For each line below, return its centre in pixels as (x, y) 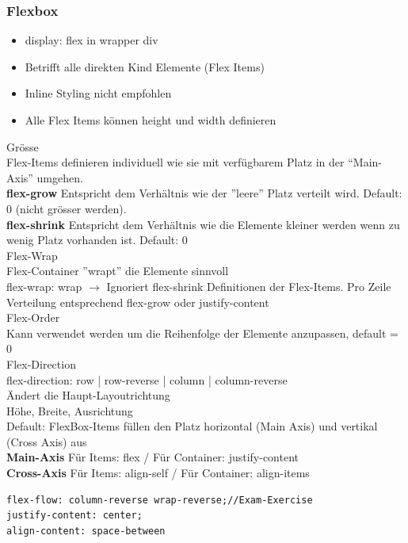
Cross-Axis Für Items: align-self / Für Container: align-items (158, 473)
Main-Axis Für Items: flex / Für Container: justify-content (153, 457)
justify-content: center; (74, 516)
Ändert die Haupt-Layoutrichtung (88, 395)
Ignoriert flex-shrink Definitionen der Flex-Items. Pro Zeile (249, 286)
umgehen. (60, 177)
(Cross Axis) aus (47, 441)
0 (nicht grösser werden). (67, 208)
